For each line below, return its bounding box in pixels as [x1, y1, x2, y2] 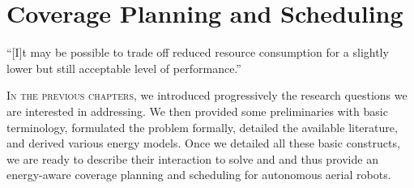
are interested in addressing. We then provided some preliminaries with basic [6, 102, 388, 119]
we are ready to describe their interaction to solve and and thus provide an [6, 150, 378, 167]
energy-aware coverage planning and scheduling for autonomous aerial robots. [6, 166, 391, 183]
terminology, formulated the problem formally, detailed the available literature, [6, 118, 398, 135]
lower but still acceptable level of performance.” [6, 59, 241, 76]
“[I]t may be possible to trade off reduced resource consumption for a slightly [6, 44, 389, 61]
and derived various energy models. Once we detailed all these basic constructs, [6, 135, 400, 152]
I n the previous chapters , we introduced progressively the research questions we [6, 87, 408, 104]
